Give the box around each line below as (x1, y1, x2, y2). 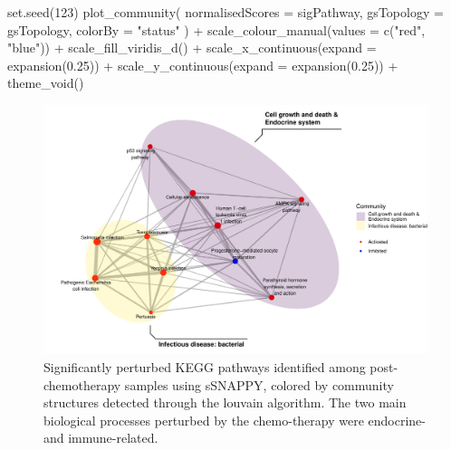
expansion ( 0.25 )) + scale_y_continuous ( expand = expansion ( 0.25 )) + (7, 55, 398, 74)
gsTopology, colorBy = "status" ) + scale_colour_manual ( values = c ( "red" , (7, 20, 426, 39)
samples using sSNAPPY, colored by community (124, 375, 394, 394)
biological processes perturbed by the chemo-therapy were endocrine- (43, 410, 427, 429)
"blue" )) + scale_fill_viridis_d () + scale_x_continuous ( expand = (7, 38, 377, 57)
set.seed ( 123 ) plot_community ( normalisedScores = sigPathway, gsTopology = (7, 3, 444, 21)
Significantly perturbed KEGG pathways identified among (43, 357, 366, 376)
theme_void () (7, 73, 84, 92)
